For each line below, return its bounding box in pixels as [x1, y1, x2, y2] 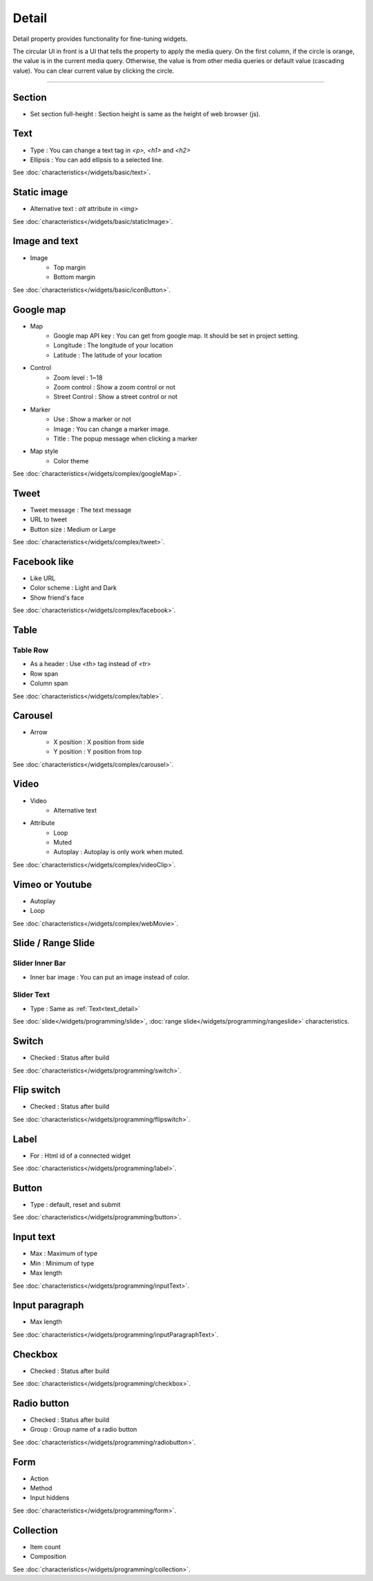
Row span [30, 669, 59, 678]
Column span [30, 679, 68, 687]
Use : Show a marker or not [53, 415, 131, 423]
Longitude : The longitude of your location [53, 341, 173, 349]
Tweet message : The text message [30, 506, 131, 514]
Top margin [53, 263, 86, 271]
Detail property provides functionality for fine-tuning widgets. [12, 35, 188, 43]
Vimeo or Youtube [12, 878, 93, 890]
